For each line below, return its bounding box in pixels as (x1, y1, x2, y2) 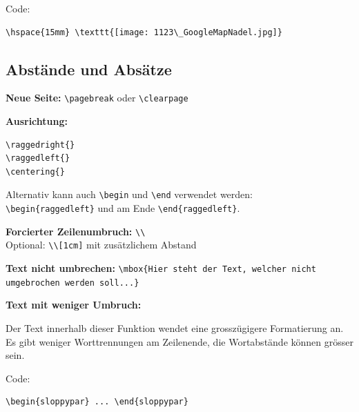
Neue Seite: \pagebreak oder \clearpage (6, 90, 188, 105)
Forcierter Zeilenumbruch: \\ (6, 224, 146, 238)
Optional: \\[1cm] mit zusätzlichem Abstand (6, 237, 197, 252)
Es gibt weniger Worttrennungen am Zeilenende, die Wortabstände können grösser (6, 334, 353, 349)
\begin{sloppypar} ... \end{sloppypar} (6, 397, 188, 407)
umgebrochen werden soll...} (6, 277, 139, 288)
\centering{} (6, 166, 65, 177)
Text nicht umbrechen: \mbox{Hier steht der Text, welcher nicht (6, 261, 316, 275)
